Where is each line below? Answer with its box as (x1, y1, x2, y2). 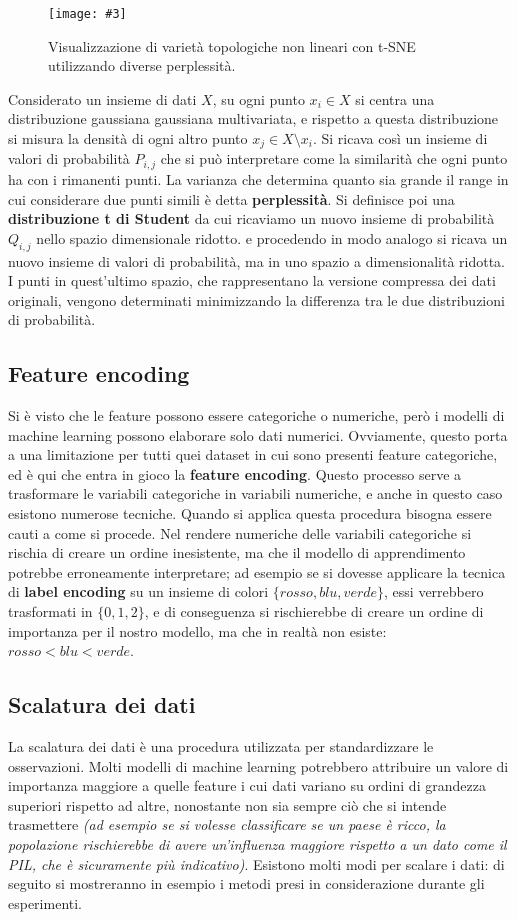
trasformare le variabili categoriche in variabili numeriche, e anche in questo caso (8, 483, 503, 504)
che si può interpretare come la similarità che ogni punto (160, 148, 508, 169)
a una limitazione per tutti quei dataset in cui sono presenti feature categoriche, (8, 444, 498, 465)
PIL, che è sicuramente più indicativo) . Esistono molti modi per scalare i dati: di (8, 853, 505, 874)
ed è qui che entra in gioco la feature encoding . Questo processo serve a (8, 463, 462, 484)
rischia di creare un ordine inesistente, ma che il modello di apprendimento (8, 542, 466, 563)
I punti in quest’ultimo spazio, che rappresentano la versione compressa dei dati (8, 270, 496, 291)
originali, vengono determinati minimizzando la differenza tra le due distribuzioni (8, 289, 505, 310)
